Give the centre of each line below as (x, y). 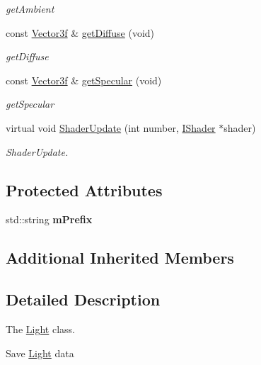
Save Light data (40, 353)
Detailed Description (83, 299)
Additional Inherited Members (120, 258)
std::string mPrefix (49, 219)
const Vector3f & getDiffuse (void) (80, 32)
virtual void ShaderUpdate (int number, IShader (111, 127)
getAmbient (30, 9)
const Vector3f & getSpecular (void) (84, 80)
